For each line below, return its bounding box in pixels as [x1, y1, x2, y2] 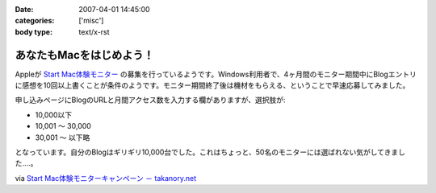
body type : [15, 27, 52, 36]
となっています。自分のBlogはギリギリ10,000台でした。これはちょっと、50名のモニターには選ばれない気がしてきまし [15, 147, 406, 157]
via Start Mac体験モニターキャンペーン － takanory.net [15, 173, 197, 183]
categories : [15, 16, 55, 26]
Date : [15, 5, 34, 14]
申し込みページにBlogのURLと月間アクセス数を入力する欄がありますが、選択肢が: [15, 95, 286, 105]
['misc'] [78, 16, 104, 26]
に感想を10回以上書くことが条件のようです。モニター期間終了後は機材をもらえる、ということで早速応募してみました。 [15, 80, 410, 90]
